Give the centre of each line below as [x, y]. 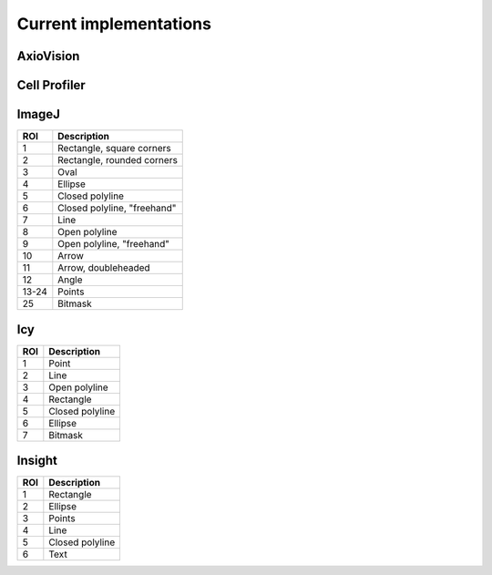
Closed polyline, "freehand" [117, 208]
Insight [37, 461]
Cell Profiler [51, 85]
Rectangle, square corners [115, 149]
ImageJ [39, 114]
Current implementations [114, 24]
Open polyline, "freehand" [114, 244]
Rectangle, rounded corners [118, 160]
